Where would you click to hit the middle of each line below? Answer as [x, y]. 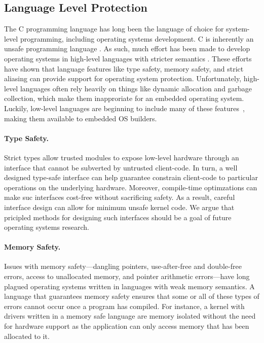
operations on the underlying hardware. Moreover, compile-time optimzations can [131, 187]
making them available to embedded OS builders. [81, 118]
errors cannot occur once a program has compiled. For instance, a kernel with [124, 306]
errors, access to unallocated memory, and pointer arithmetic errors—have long [127, 276]
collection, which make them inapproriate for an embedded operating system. [124, 98]
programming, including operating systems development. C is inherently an [137, 38]
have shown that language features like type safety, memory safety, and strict [124, 68]
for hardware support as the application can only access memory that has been [127, 326]
